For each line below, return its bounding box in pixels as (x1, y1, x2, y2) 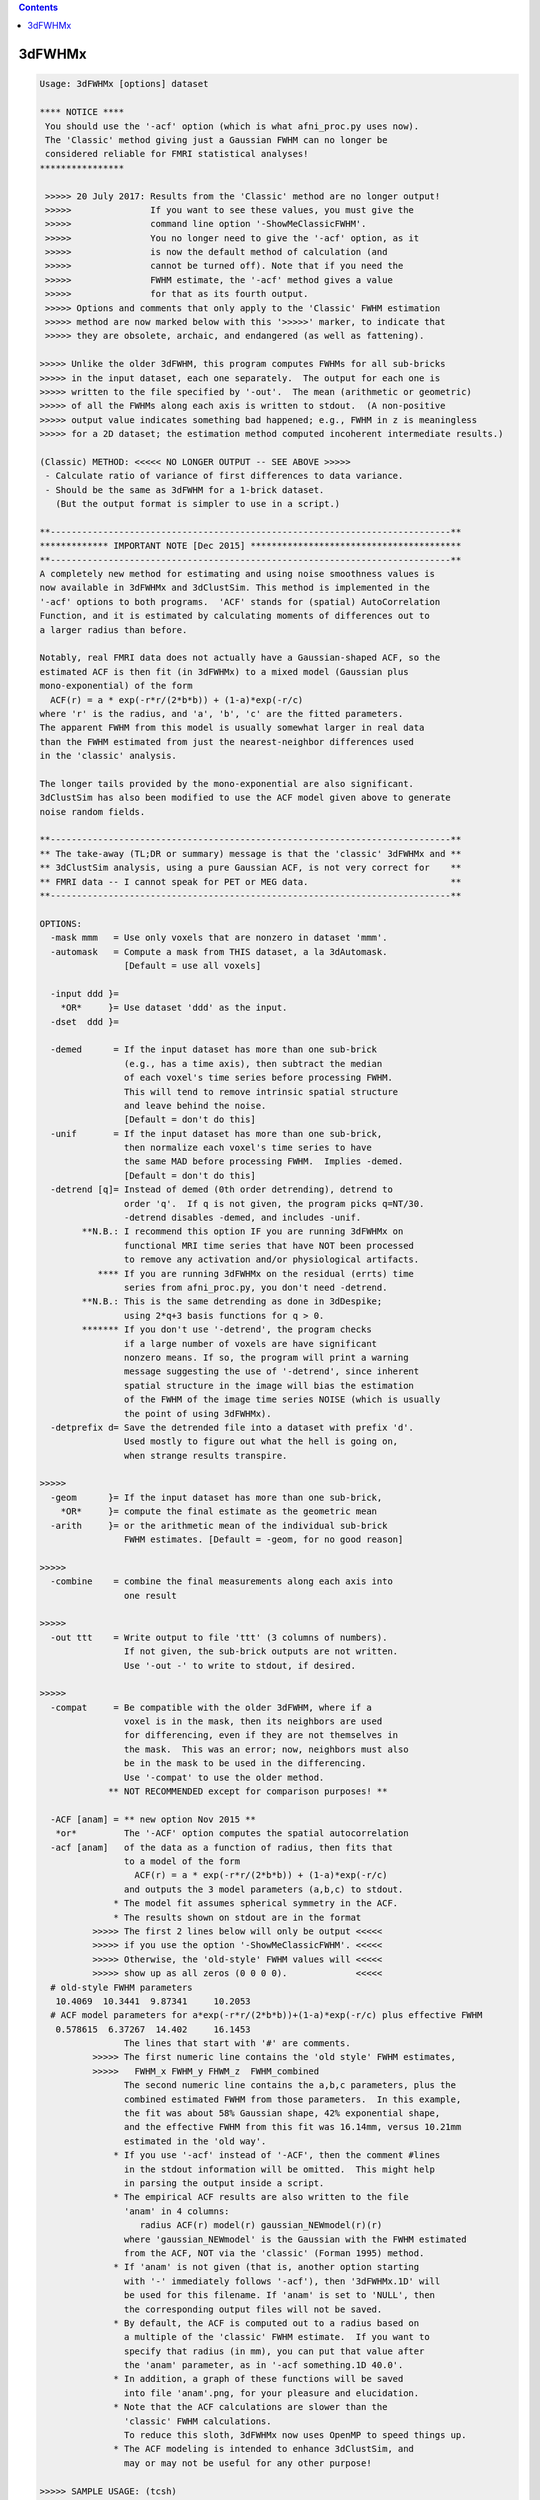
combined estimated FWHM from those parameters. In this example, (123, 2093, 462, 2105)
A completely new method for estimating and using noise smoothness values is (39, 568, 435, 580)
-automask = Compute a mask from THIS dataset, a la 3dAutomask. (50, 946, 388, 957)
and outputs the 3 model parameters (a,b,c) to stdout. (123, 1883, 404, 1895)
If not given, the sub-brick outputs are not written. (123, 1646, 399, 1657)
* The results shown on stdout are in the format (113, 1911, 362, 1923)
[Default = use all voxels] (123, 960, 262, 971)
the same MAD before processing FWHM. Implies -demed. (123, 1156, 404, 1167)
